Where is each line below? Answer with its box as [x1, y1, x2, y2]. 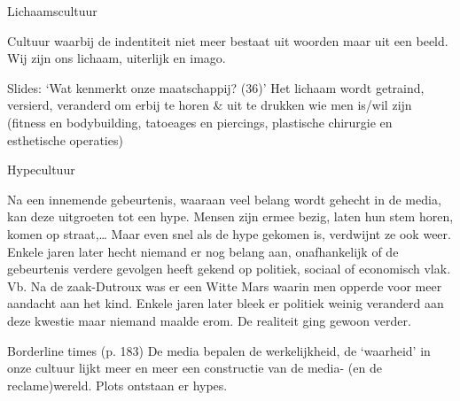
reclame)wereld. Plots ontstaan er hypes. [7, 375, 228, 394]
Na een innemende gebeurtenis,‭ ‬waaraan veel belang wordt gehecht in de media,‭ [7, 189, 441, 208]
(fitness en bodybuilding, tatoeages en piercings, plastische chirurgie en [7, 112, 393, 131]
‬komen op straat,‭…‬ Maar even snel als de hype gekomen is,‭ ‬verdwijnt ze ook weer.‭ [7, 224, 451, 243]
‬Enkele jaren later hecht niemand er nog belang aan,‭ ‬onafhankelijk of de [7, 242, 399, 260]
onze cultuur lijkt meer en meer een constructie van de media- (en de [7, 359, 382, 377]
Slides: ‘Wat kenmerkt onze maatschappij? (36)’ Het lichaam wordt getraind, [7, 78, 425, 96]
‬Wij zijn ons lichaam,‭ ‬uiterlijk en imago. [7, 49, 226, 67]
